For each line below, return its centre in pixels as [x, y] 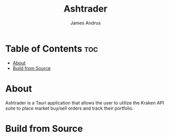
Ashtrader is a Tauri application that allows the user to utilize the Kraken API [85, 102]
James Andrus [86, 23]
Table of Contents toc [52, 48]
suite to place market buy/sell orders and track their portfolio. [69, 108]
